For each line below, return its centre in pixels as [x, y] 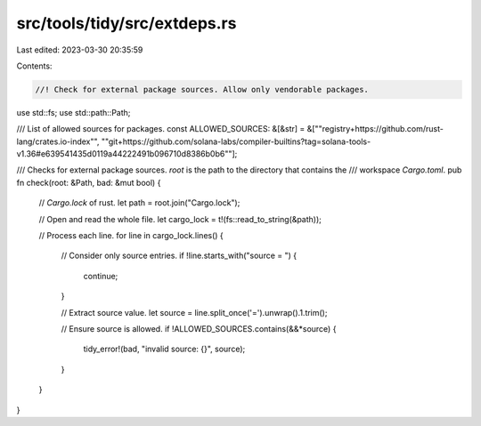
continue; [101, 276]
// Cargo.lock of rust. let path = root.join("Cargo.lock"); [139, 203]
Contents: [34, 66]
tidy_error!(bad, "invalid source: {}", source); [164, 349]
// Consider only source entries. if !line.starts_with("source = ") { [179, 256]
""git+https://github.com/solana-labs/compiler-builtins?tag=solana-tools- [236, 141]
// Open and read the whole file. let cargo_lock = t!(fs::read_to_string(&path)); [180, 219]
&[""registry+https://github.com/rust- [375, 129]
